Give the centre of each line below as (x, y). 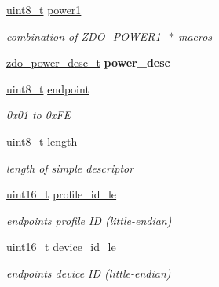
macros (195, 36)
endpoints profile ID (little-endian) (89, 220)
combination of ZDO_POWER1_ (88, 36)
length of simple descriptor (70, 167)
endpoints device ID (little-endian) (89, 272)
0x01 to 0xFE (39, 115)
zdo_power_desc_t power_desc (88, 62)
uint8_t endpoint (48, 88)
